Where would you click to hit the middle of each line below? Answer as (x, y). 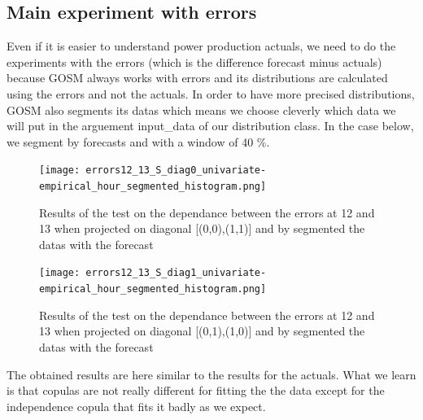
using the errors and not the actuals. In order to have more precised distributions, (211, 93)
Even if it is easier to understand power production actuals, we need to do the (201, 46)
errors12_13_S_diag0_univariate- (176, 171)
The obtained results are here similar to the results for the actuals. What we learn (211, 374)
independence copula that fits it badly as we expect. (136, 406)
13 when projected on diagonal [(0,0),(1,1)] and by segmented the (202, 228)
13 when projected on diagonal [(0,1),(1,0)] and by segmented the (202, 331)
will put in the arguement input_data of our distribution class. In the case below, (210, 126)
